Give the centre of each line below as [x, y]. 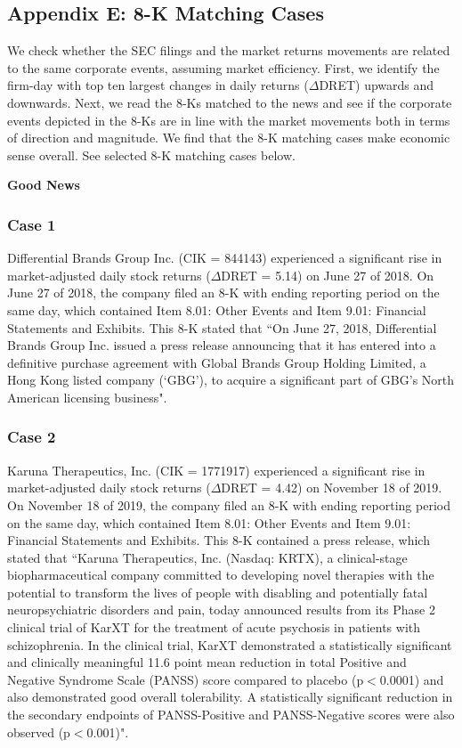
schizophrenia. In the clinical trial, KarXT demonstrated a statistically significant [230, 644]
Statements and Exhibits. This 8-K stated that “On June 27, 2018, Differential [222, 327]
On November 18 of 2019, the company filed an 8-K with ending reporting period [229, 504]
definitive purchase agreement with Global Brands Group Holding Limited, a [217, 362]
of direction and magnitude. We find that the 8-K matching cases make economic [229, 138]
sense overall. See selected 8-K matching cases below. [151, 154]
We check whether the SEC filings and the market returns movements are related [229, 50]
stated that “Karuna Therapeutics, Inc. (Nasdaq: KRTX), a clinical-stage [207, 557]
